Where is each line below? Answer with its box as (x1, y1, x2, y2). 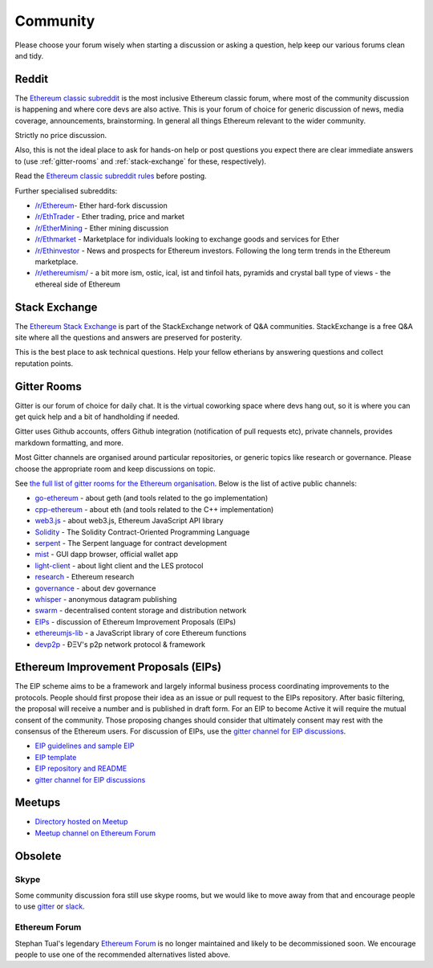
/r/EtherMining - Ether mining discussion (34, 223, 168, 233)
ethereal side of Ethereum (34, 279, 120, 289)
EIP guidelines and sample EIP (34, 741, 135, 750)
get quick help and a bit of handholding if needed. (14, 412, 180, 421)
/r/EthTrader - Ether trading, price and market (34, 212, 184, 222)
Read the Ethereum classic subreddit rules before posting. (14, 171, 208, 181)
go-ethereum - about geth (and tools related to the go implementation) (34, 494, 269, 503)
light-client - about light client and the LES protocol (34, 560, 204, 570)
